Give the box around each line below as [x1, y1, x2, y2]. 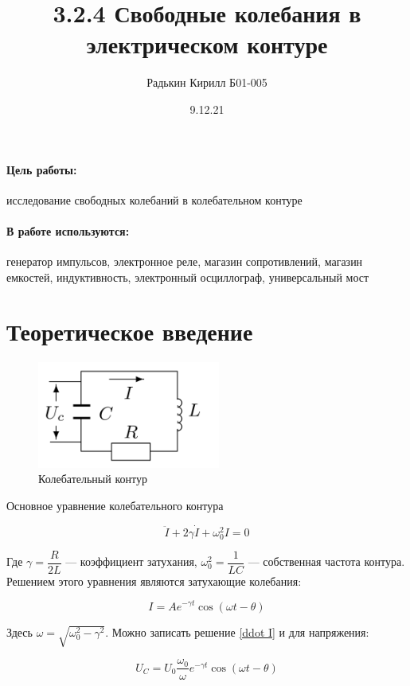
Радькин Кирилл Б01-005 [146, 74, 267, 91]
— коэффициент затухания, [65, 553, 197, 570]
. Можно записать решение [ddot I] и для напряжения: [105, 623, 369, 640]
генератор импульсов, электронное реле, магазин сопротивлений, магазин [6, 253, 363, 270]
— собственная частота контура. [248, 553, 405, 570]
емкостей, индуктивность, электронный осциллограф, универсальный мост [6, 268, 369, 285]
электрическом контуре [86, 28, 328, 60]
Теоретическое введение [6, 315, 253, 348]
